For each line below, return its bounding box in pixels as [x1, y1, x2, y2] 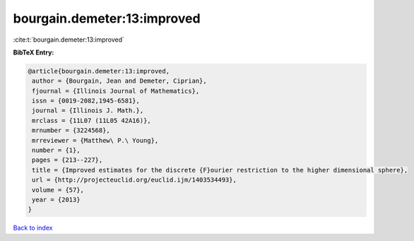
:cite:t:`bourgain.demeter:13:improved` [13, 35, 125, 44]
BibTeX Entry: [13, 48, 54, 57]
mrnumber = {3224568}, [32, 127, 111, 134]
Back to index [13, 223, 53, 233]
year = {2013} [32, 196, 81, 204]
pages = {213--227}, [32, 156, 103, 164]
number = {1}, [32, 146, 81, 155]
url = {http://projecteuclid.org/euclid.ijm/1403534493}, [32, 176, 237, 184]
